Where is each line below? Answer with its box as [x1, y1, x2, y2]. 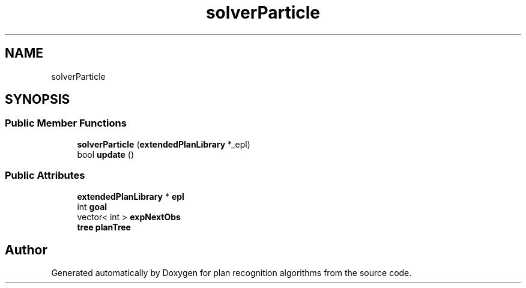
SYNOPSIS [5, 92, 70, 107]
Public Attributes [5, 169, 85, 182]
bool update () [77, 149, 135, 160]
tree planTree [77, 221, 131, 232]
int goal [77, 201, 107, 212]
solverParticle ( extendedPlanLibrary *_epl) [77, 139, 250, 149]
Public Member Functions [5, 117, 127, 130]
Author [5, 242, 47, 257]
